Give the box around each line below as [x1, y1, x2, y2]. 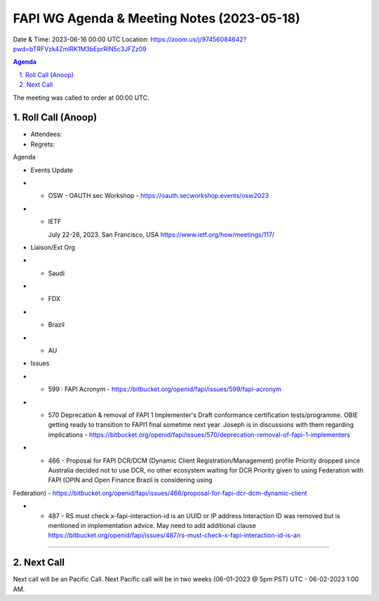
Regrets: [30, 140, 55, 148]
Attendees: [30, 130, 62, 138]
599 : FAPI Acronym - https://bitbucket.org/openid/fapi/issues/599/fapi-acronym [48, 385, 282, 393]
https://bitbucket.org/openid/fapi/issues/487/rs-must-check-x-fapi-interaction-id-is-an [48, 531, 301, 540]
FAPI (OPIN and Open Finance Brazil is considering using [48, 476, 213, 484]
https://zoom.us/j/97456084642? [149, 35, 247, 44]
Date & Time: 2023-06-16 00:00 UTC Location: [13, 35, 149, 44]
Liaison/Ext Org [30, 243, 75, 251]
